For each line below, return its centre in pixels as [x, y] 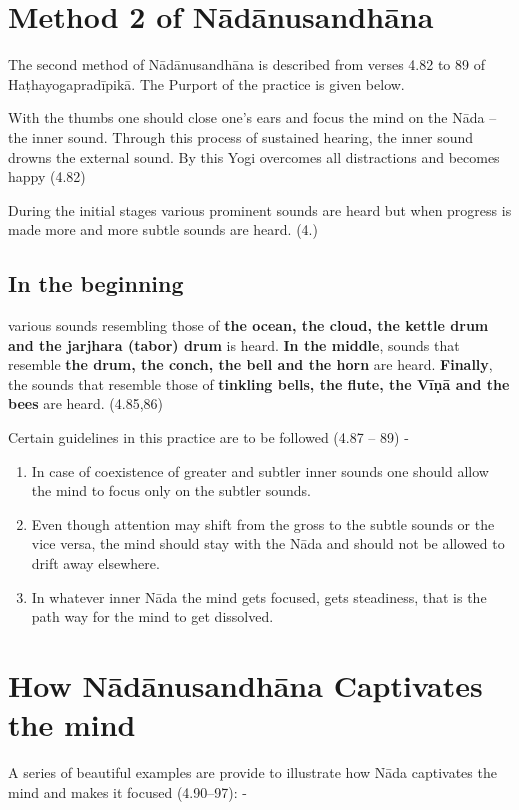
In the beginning [96, 283]
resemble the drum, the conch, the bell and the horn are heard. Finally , [250, 364]
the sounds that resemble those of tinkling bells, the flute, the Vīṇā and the [259, 383]
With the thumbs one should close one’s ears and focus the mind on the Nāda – [252, 117]
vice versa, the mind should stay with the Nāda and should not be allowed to [268, 543]
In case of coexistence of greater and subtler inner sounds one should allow [260, 470]
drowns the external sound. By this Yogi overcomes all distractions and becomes [254, 156]
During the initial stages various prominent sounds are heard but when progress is [260, 209]
